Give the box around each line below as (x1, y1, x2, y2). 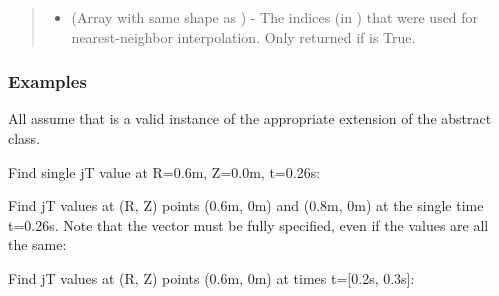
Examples (8, 69, 87, 94)
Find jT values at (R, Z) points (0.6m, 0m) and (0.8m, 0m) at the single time (8, 195, 484, 216)
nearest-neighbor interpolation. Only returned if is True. (71, 26, 416, 47)
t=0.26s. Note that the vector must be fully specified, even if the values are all (8, 214, 489, 235)
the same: (8, 234, 67, 255)
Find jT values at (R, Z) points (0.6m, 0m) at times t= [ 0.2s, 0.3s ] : (8, 267, 415, 288)
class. (8, 128, 41, 148)
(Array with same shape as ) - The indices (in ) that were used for (71, 7, 479, 27)
